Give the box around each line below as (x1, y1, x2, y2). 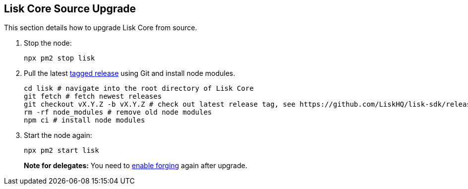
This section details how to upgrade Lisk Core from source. (4, 23, 197, 32)
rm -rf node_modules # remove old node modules (24, 108, 212, 117)
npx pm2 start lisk (24, 146, 99, 155)
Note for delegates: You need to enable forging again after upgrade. (24, 161, 247, 170)
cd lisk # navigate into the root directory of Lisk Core (24, 84, 254, 93)
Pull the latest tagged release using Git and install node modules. (24, 69, 235, 78)
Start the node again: (24, 131, 92, 140)
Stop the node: (24, 39, 72, 48)
